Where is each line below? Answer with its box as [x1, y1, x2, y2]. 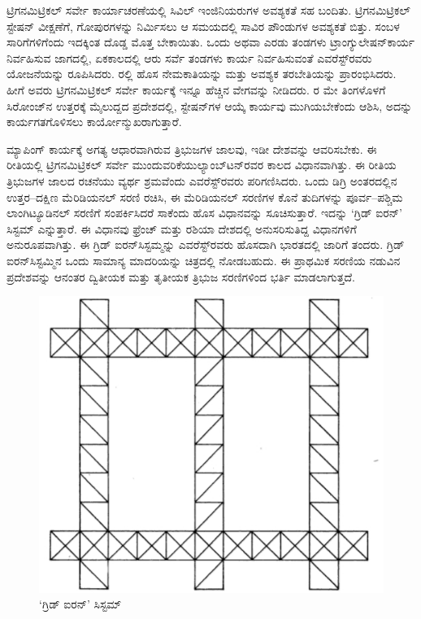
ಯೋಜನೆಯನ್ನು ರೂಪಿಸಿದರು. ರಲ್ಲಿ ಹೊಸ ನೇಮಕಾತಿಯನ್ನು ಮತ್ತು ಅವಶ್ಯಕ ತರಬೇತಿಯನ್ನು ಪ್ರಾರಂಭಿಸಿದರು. [7, 65, 397, 82]
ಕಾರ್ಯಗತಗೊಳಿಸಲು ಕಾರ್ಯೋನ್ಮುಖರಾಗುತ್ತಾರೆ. [7, 113, 182, 130]
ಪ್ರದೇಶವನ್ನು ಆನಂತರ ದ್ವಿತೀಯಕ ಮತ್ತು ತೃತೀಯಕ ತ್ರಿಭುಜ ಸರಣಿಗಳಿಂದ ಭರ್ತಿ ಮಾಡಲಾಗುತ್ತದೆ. [7, 268, 355, 285]
